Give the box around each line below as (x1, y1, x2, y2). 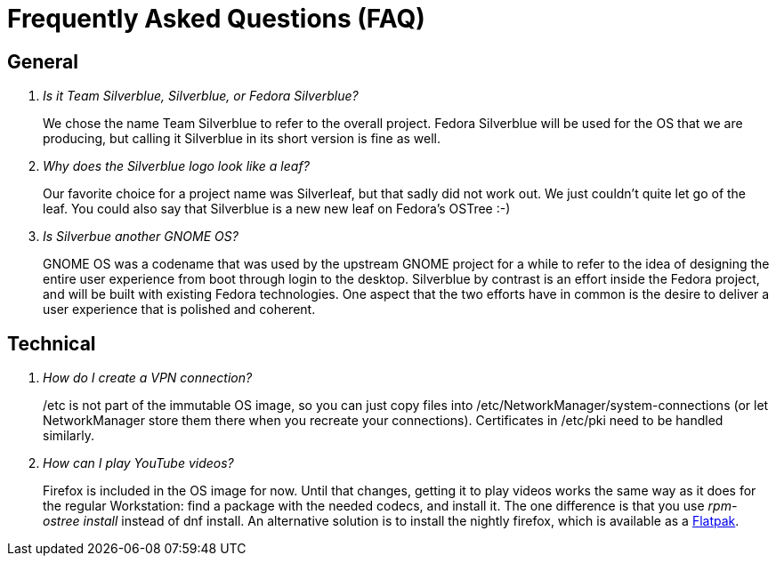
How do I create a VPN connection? (43, 370, 253, 386)
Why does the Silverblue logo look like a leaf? (43, 158, 310, 174)
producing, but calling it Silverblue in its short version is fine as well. (43, 131, 441, 147)
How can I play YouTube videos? (43, 455, 234, 471)
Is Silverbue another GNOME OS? (43, 229, 238, 245)
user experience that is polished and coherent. (43, 302, 316, 318)
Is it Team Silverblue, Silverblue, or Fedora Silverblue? (43, 88, 359, 104)
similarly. (43, 428, 94, 444)
